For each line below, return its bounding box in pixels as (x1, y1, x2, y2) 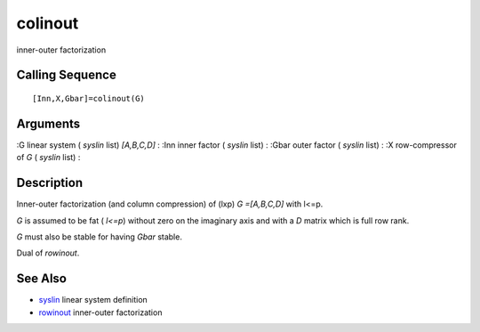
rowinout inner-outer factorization (38, 307, 163, 318)
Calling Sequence (16, 68, 117, 83)
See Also (16, 271, 67, 287)
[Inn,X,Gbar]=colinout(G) (32, 93, 146, 103)
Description (16, 175, 84, 190)
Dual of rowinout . (16, 247, 80, 258)
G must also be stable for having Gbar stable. (16, 231, 182, 242)
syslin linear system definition (38, 295, 148, 305)
